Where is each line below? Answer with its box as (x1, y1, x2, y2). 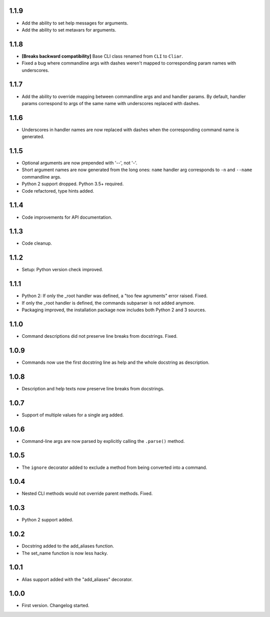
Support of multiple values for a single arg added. (21, 412, 124, 418)
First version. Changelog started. (21, 602, 89, 608)
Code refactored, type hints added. (21, 188, 94, 194)
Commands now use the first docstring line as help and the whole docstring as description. (21, 359, 209, 365)
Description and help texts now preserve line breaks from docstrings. (21, 385, 164, 391)
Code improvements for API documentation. (21, 214, 112, 220)
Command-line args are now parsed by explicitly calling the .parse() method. (21, 438, 185, 444)
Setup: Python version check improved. (21, 267, 103, 273)
